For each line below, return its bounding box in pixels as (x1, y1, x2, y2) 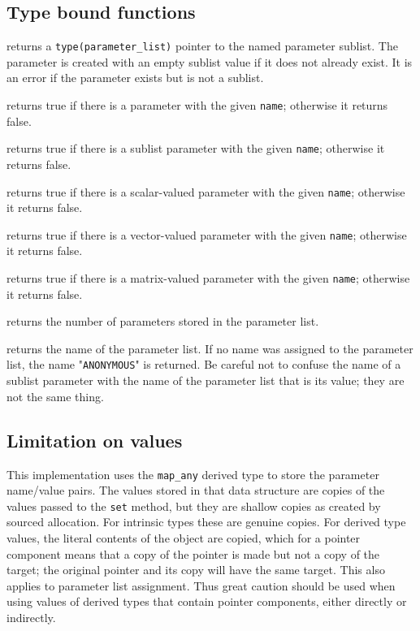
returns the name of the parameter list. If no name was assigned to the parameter (6, 339, 414, 357)
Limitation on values (6, 427, 183, 452)
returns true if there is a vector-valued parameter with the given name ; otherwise (6, 226, 407, 243)
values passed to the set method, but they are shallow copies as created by (6, 497, 381, 514)
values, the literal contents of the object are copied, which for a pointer (6, 529, 361, 547)
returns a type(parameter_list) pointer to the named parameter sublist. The (6, 37, 398, 54)
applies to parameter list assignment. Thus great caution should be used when (6, 577, 396, 594)
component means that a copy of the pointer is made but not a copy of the (6, 545, 380, 562)
